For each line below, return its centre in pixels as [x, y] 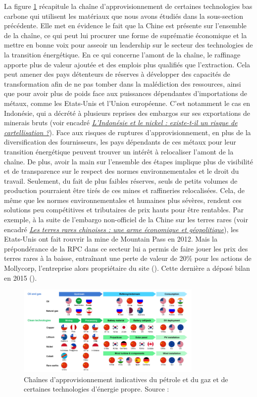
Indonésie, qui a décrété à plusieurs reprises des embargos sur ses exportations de [127, 113]
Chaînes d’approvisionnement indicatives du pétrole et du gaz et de [126, 379]
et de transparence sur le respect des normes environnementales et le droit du [122, 171]
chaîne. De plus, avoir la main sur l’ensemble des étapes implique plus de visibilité [128, 161]
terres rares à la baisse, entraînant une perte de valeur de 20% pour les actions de [128, 258]
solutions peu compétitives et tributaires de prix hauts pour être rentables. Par [124, 210]
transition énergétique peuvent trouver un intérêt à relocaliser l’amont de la [119, 151]
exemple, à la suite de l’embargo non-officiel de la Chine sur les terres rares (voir [126, 220]
